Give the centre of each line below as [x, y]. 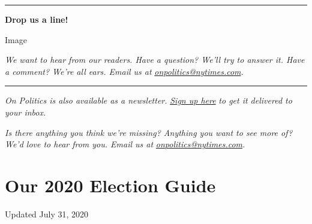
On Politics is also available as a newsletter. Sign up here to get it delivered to [148, 100]
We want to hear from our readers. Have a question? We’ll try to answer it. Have [155, 60]
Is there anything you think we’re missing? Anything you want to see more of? [149, 132]
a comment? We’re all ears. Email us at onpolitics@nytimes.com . [124, 71]
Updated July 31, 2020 [47, 214]
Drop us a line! [37, 19]
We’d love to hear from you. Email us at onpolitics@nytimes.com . [125, 144]
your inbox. [25, 112]
